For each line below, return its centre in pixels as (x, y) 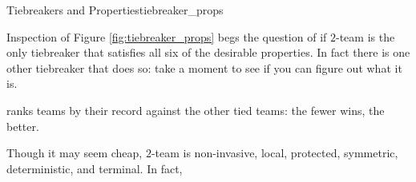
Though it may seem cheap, (75, 153)
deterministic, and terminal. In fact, (95, 168)
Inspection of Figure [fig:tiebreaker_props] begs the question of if (167, 36)
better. (23, 126)
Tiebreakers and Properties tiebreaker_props (115, 10)
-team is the (366, 36)
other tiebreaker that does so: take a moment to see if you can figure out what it (204, 67)
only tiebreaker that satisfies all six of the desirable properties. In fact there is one (208, 52)
